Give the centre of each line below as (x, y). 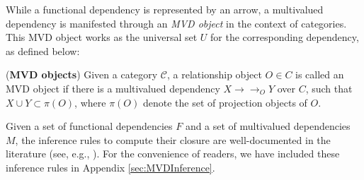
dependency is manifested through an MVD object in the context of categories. (176, 23)
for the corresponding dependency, (285, 37)
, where (90, 102)
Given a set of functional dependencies (89, 126)
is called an (320, 74)
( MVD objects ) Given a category (82, 74)
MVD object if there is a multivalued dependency (113, 88)
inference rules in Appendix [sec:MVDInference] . (110, 167)
